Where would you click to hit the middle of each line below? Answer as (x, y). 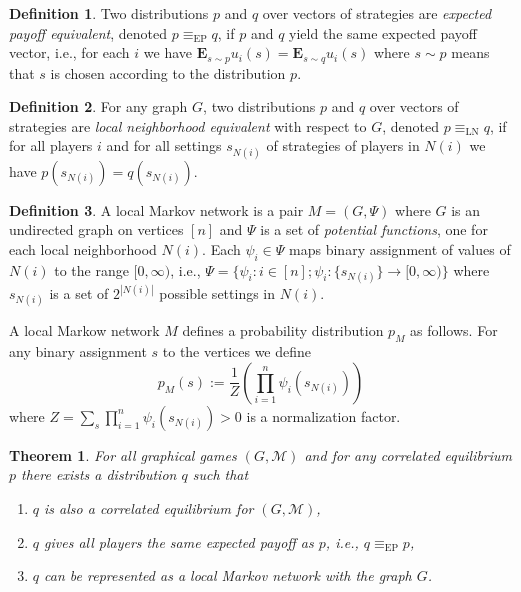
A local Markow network (84, 330)
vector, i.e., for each (69, 52)
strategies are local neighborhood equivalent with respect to (188, 125)
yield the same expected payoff (383, 32)
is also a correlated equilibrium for (149, 507)
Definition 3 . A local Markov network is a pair (156, 209)
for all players (51, 145)
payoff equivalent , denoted (88, 32)
